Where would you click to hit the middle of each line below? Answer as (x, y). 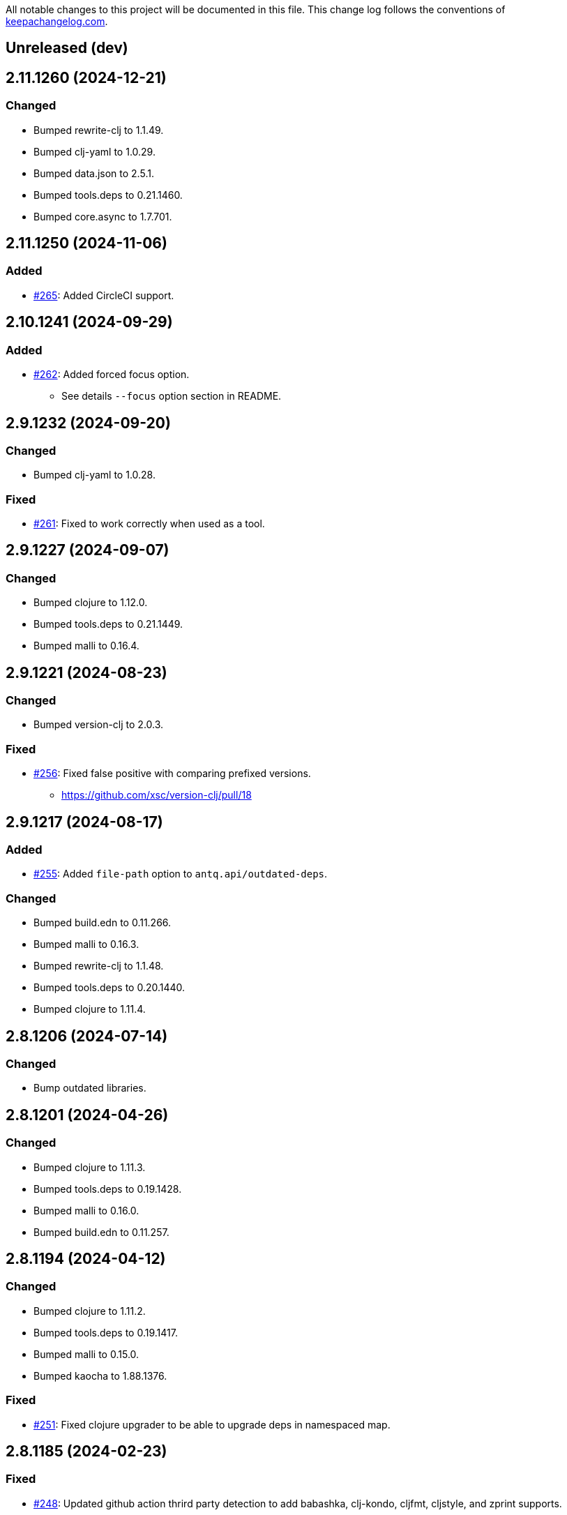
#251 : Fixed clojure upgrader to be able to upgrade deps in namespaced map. (212, 1424)
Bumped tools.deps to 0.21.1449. (108, 624)
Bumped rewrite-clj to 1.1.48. (99, 966)
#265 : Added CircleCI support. (104, 295)
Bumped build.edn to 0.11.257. (101, 1232)
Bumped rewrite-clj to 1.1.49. (99, 130)
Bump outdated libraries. (90, 1088)
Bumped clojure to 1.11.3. (90, 1167)
